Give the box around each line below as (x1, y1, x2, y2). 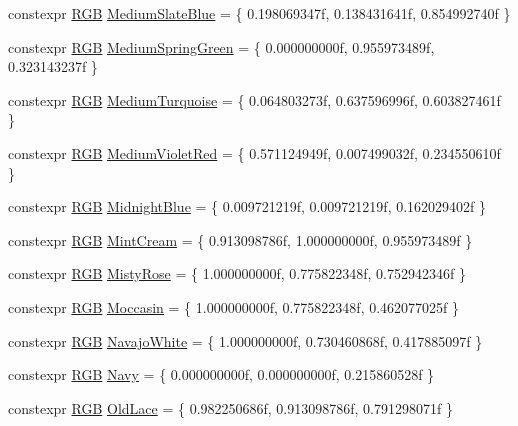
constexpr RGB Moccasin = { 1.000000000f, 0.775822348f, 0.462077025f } (8, 296, 460, 317)
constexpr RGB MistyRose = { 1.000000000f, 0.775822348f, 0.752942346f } (8, 263, 466, 284)
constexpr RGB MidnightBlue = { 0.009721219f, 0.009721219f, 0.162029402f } (8, 196, 487, 217)
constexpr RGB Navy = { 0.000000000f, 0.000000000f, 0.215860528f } (8, 364, 435, 385)
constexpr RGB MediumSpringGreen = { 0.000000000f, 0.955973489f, (8, 36, 435, 57)
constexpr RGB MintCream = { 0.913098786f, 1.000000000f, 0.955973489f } (8, 229, 473, 250)
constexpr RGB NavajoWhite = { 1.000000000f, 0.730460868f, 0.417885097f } (8, 330, 483, 351)
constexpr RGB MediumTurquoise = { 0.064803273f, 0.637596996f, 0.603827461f (8, 89, 501, 110)
